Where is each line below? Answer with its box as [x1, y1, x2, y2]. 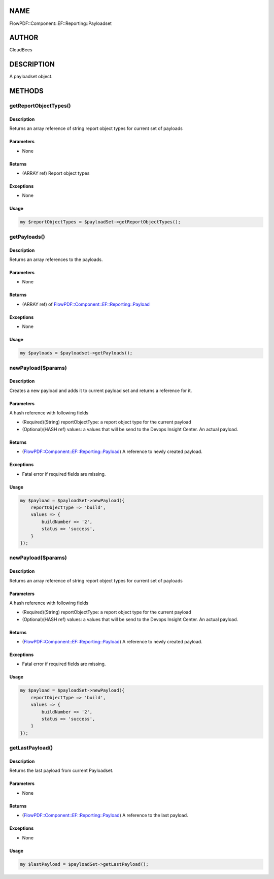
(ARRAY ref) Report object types [22, 170, 90, 176]
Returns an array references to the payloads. [9, 256, 103, 263]
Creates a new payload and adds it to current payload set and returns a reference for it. [9, 387, 192, 394]
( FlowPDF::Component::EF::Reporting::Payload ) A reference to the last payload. [22, 812, 188, 819]
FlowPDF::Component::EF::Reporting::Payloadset [9, 20, 112, 26]
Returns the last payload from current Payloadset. [9, 767, 114, 774]
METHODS [9, 87, 44, 95]
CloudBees [9, 47, 32, 53]
